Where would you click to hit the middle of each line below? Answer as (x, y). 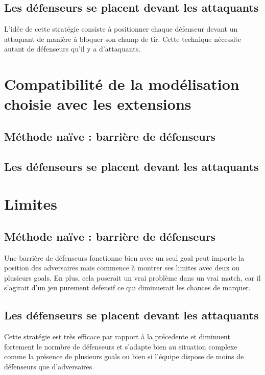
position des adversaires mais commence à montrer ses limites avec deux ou (122, 268)
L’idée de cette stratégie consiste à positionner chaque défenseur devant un (121, 29)
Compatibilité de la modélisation (122, 84)
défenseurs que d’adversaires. (49, 367)
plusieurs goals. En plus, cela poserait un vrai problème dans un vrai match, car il (132, 277)
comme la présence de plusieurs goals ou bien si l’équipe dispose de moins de (124, 356)
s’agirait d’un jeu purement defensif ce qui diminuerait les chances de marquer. (127, 287)
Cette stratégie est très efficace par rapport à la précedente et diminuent (117, 336)
